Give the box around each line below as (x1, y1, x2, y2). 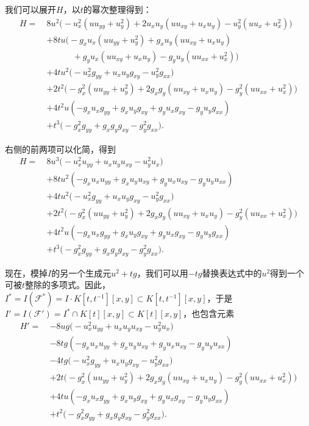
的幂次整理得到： (83, 3, 152, 15)
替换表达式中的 (202, 266, 262, 279)
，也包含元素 (183, 307, 235, 320)
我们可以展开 (5, 3, 56, 15)
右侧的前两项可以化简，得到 (5, 142, 116, 155)
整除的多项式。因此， (25, 278, 111, 291)
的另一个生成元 (51, 266, 112, 279)
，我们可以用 (137, 266, 188, 279)
